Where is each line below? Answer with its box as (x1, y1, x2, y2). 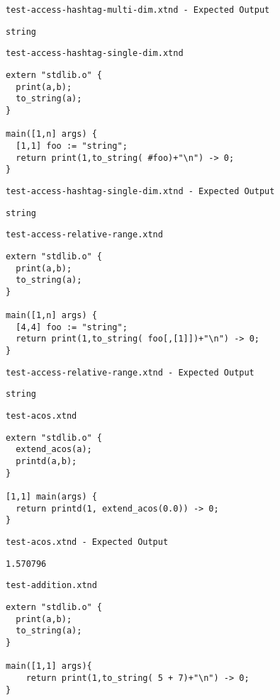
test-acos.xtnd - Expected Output (6, 536, 169, 547)
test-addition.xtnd (6, 580, 97, 591)
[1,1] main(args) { (6, 492, 97, 502)
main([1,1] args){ (6, 661, 92, 672)
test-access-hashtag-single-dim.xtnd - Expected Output (6, 186, 275, 196)
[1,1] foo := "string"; (16, 140, 128, 151)
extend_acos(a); (16, 444, 92, 455)
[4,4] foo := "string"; (16, 322, 128, 332)
